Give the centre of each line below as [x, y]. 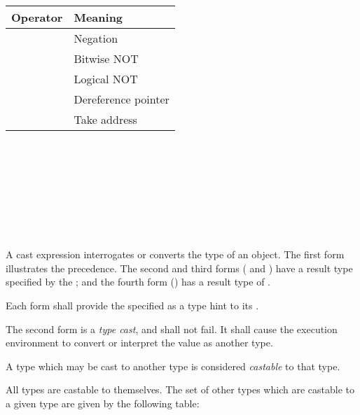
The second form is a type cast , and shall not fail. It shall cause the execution [172, 329]
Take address [105, 119]
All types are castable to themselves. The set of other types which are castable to [180, 389]
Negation [96, 38]
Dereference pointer [122, 99]
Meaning [98, 17]
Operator [37, 17]
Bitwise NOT [106, 58]
